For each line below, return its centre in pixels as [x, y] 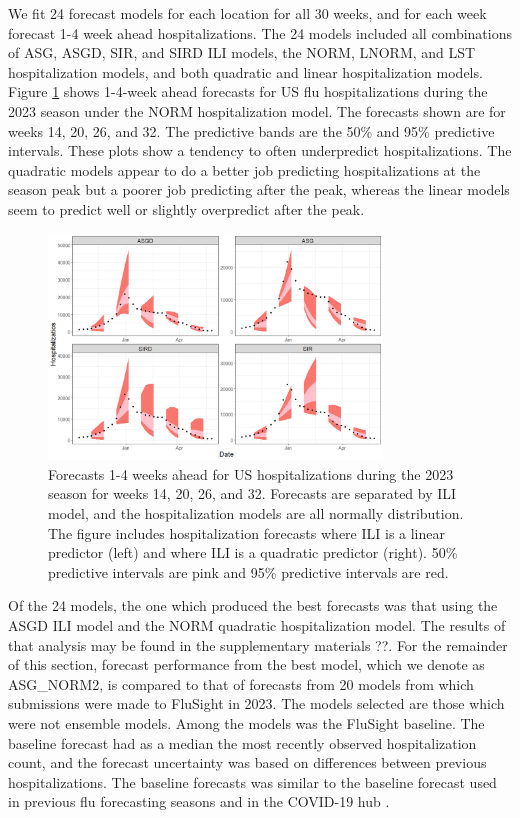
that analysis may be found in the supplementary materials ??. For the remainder [258, 644]
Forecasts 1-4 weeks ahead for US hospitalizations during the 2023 [251, 473]
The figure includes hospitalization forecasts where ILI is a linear [246, 532]
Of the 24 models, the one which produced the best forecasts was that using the [253, 605]
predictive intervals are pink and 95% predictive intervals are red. [248, 571]
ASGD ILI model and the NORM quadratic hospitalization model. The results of [257, 625]
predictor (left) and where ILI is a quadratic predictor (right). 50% [253, 552]
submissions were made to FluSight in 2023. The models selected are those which [256, 703]
